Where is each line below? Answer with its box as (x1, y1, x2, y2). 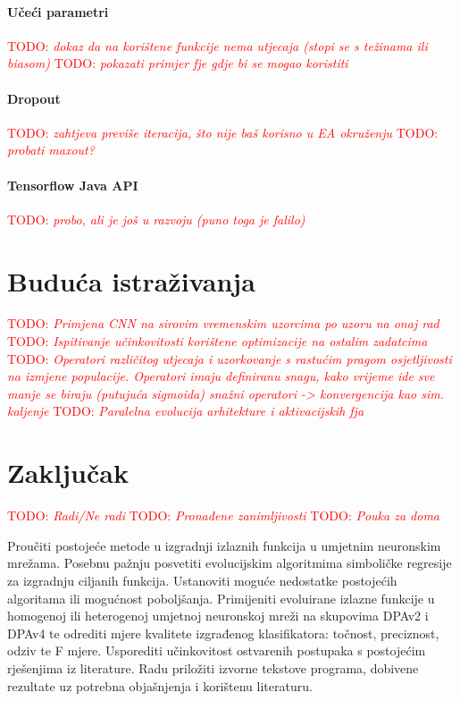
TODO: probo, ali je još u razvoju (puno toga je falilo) (7, 209, 305, 228)
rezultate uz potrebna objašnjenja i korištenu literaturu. (7, 676, 313, 695)
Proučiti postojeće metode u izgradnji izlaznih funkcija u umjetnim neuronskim (7, 536, 441, 554)
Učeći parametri (7, 2, 109, 21)
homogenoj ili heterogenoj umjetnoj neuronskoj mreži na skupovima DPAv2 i (7, 606, 429, 625)
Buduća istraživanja (7, 262, 255, 299)
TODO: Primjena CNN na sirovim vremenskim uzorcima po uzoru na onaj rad (7, 314, 439, 333)
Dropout (7, 89, 61, 107)
